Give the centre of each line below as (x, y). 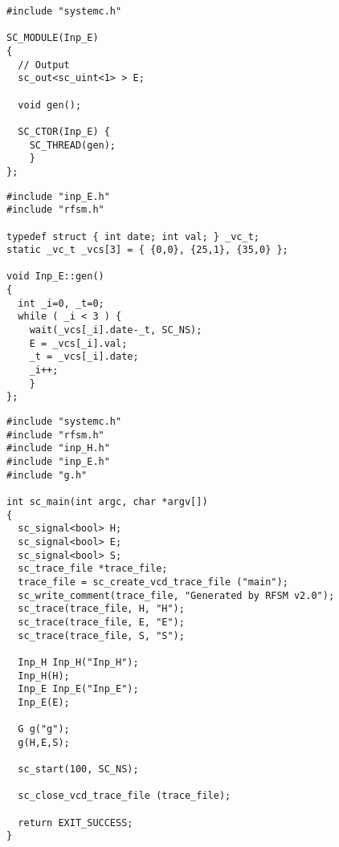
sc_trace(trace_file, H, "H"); (101, 609)
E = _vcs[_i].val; (78, 343)
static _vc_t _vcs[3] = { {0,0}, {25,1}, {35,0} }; (147, 250)
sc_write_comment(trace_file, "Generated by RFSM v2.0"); (176, 595)
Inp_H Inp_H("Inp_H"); (78, 662)
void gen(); (50, 105)
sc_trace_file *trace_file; (93, 569)
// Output (44, 65)
